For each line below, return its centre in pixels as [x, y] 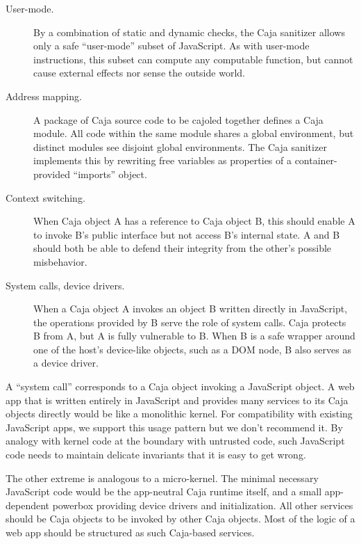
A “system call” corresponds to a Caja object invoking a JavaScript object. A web [180, 386]
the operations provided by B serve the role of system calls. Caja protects [190, 322]
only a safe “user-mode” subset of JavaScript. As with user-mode [171, 46]
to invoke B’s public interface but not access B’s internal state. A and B [187, 234]
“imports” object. [110, 174]
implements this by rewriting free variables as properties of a [162, 160]
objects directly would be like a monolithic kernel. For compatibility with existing [179, 414]
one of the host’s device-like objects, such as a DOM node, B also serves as [192, 349]
